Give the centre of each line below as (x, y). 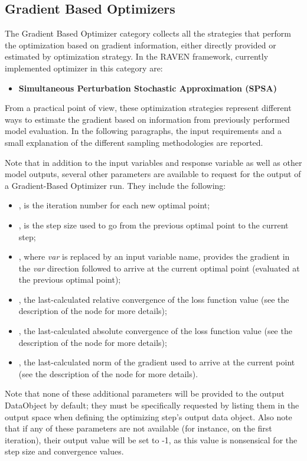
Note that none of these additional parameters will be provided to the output (145, 393)
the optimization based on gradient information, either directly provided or (141, 45)
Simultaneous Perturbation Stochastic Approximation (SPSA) (148, 88)
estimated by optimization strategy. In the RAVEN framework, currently (137, 56)
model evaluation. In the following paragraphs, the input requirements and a (143, 131)
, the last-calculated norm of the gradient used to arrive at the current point (157, 362)
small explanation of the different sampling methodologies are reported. (134, 142)
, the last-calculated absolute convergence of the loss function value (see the (155, 331)
